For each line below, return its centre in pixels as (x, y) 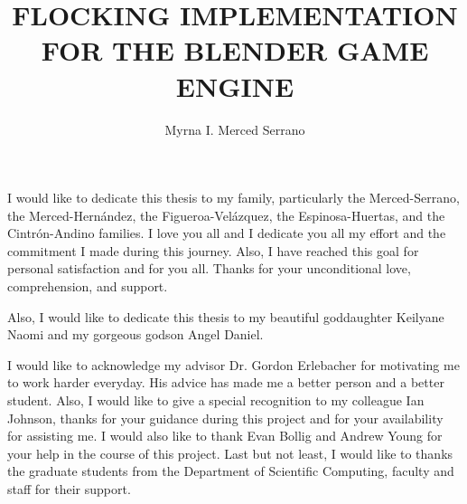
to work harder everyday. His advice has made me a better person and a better (226, 382)
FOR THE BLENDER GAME (235, 50)
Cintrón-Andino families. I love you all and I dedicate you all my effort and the (227, 233)
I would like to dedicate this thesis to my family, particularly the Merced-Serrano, (233, 198)
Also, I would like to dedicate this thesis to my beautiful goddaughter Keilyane (226, 316)
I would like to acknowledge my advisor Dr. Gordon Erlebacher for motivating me (233, 364)
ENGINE (235, 86)
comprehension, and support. (88, 286)
